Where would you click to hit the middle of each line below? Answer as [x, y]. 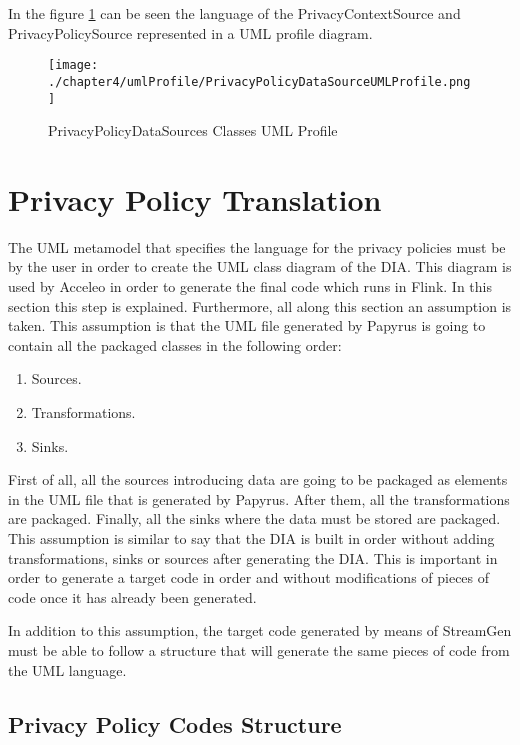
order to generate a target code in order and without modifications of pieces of [249, 577]
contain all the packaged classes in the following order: [175, 344]
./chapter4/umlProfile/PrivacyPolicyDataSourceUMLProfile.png [259, 81]
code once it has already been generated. [132, 596]
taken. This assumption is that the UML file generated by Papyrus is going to [247, 325]
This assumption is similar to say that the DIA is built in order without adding [251, 538]
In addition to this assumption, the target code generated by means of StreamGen [260, 630]
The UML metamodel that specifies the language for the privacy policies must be [257, 246]
